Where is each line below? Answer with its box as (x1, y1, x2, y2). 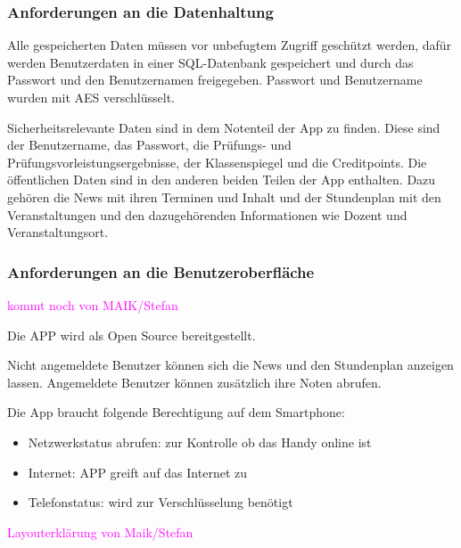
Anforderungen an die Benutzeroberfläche (7, 260, 315, 282)
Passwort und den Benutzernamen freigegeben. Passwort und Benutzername (7, 70, 423, 89)
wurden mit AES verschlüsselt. (7, 88, 175, 106)
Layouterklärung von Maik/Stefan (7, 522, 193, 541)
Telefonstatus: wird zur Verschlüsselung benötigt (28, 493, 293, 511)
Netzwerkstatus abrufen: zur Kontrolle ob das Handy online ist (28, 432, 372, 451)
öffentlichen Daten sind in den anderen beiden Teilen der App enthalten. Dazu (7, 170, 436, 189)
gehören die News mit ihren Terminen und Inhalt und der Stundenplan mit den (7, 187, 441, 206)
